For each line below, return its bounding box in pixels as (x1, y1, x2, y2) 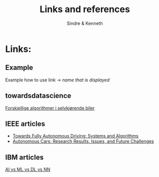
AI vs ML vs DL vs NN (5, 166, 50, 172)
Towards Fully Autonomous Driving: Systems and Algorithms (12, 133, 139, 139)
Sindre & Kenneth (67, 20, 103, 26)
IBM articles (5, 153, 44, 161)
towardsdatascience (5, 92, 72, 100)
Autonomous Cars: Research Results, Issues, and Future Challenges (12, 138, 154, 145)
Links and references (39, 4, 130, 15)
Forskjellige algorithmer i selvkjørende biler (5, 105, 95, 111)
